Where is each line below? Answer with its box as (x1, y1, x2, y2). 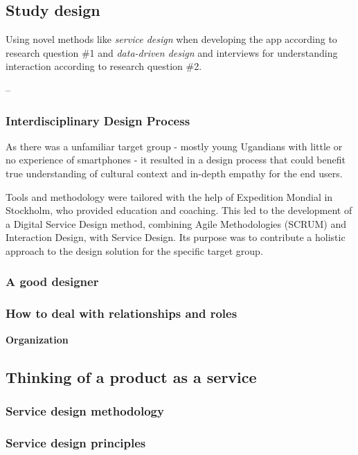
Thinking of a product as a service (6, 366, 257, 387)
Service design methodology (6, 402, 164, 419)
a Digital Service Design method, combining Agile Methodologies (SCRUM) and (6, 216, 346, 231)
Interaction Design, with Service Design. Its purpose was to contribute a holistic (6, 230, 346, 244)
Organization (6, 332, 69, 346)
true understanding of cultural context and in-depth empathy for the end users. (6, 166, 343, 180)
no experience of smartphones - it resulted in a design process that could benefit (6, 152, 346, 167)
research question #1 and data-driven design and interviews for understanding (6, 45, 338, 60)
